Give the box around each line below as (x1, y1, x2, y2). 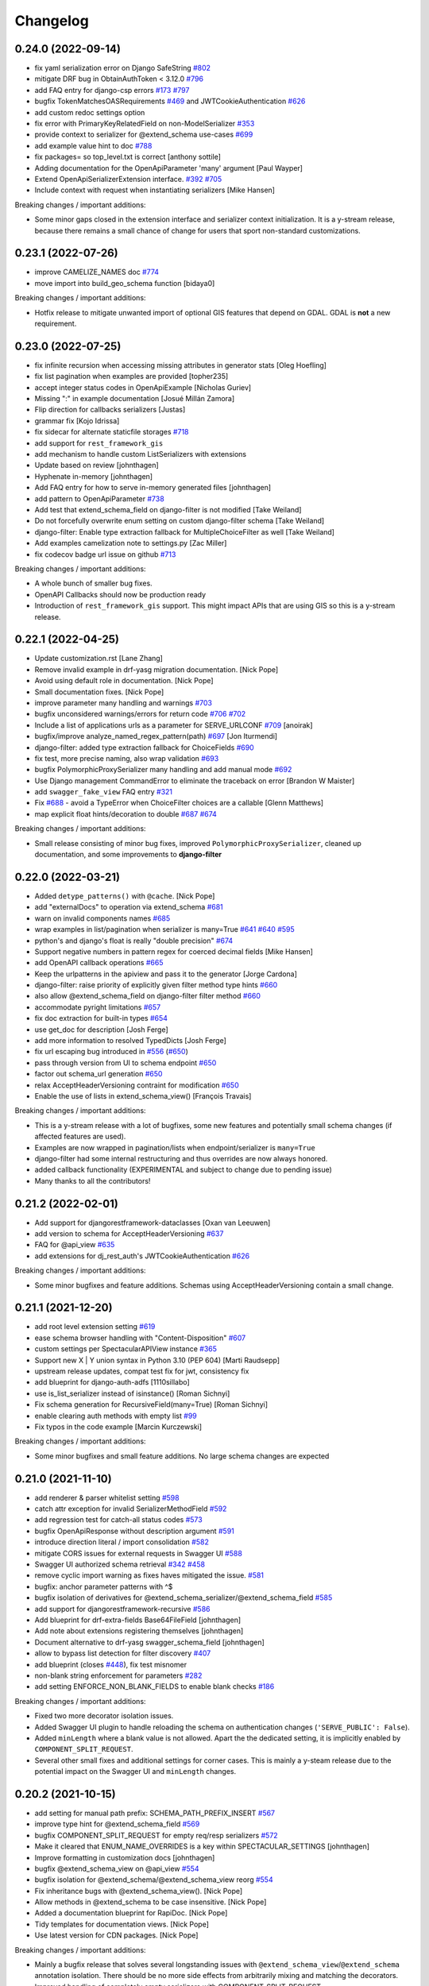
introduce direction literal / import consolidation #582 (34, 1537, 210, 1547)
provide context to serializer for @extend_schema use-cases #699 (34, 129, 253, 139)
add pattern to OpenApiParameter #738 (34, 493, 164, 504)
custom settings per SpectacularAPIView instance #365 (34, 1344, 218, 1354)
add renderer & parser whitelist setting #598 (34, 1493, 180, 1502)
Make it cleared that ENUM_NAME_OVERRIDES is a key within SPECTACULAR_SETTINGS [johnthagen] (34, 1841, 369, 1851)
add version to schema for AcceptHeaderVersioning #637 (34, 1229, 224, 1238)
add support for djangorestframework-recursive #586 (34, 1604, 211, 1613)
